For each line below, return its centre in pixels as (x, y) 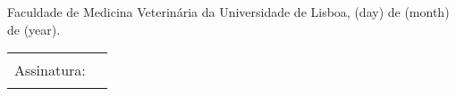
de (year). (34, 29)
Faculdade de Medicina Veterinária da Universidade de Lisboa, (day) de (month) (228, 12)
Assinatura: (50, 70)
